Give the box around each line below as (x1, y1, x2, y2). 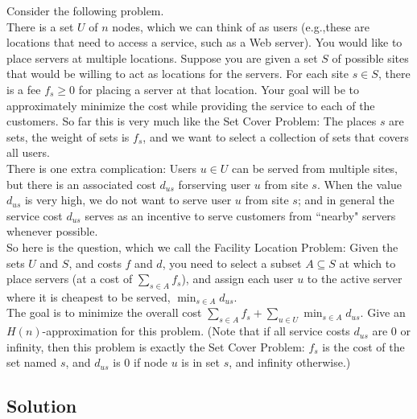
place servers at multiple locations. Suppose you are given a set (6, 49, 318, 66)
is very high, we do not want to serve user (24, 191, 232, 208)
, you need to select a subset (162, 254, 302, 271)
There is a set (6, 18, 74, 35)
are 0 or (372, 322, 411, 339)
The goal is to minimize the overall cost (6, 304, 202, 321)
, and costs (68, 254, 122, 271)
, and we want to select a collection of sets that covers (142, 128, 409, 145)
